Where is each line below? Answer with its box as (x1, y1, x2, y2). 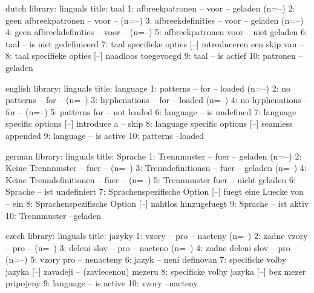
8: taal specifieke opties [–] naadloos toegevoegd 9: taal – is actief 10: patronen (5, 49, 296, 62)
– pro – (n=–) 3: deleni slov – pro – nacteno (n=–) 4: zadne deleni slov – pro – (5, 241, 298, 254)
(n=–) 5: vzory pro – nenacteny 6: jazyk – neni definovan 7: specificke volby (5, 253, 287, 266)
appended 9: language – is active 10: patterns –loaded (5, 129, 204, 141)
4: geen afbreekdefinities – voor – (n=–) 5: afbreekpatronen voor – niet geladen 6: (5, 25, 307, 38)
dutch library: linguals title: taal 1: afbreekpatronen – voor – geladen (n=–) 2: (5, 2, 295, 14)
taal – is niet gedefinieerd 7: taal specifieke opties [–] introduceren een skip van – (5, 37, 304, 50)
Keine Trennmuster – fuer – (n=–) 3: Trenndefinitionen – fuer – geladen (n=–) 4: (5, 161, 307, 174)
